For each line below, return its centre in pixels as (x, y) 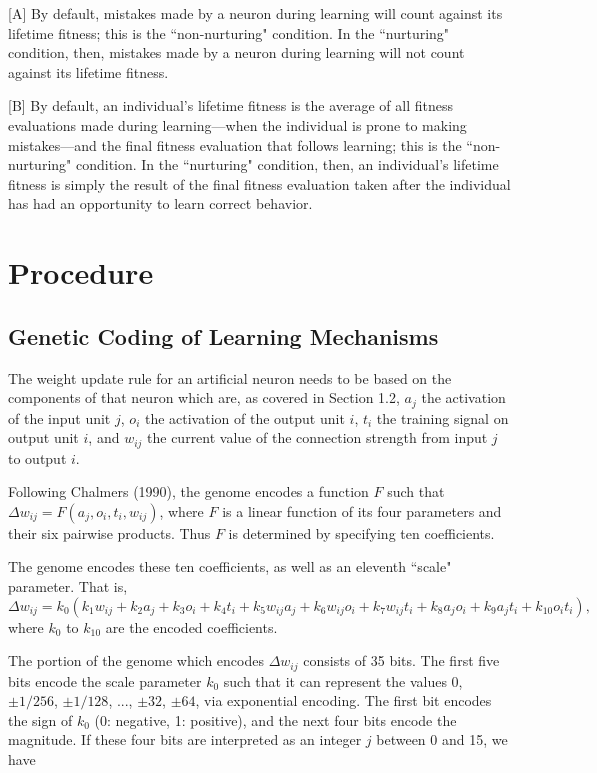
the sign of (40, 719)
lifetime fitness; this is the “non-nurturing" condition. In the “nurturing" (229, 32)
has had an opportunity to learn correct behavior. (160, 203)
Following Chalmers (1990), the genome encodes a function (188, 491)
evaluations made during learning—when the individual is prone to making (237, 124)
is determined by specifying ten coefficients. (361, 532)
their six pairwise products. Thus (109, 532)
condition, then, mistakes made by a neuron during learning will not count (236, 52)
